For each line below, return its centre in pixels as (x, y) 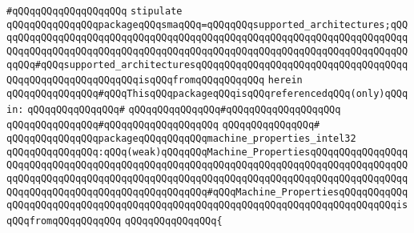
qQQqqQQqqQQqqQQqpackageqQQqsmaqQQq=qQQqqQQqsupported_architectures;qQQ (207, 24)
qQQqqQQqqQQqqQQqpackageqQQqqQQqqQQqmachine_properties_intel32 (181, 138)
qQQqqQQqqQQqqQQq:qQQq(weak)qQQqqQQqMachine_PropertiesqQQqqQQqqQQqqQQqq (207, 152)
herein (285, 80)
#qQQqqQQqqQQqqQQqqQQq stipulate (94, 11)
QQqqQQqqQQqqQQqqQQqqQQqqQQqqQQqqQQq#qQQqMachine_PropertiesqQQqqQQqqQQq (207, 192)
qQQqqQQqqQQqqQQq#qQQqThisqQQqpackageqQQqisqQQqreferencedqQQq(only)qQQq (207, 93)
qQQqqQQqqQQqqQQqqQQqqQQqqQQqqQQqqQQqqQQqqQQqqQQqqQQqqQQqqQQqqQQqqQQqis (207, 205)
